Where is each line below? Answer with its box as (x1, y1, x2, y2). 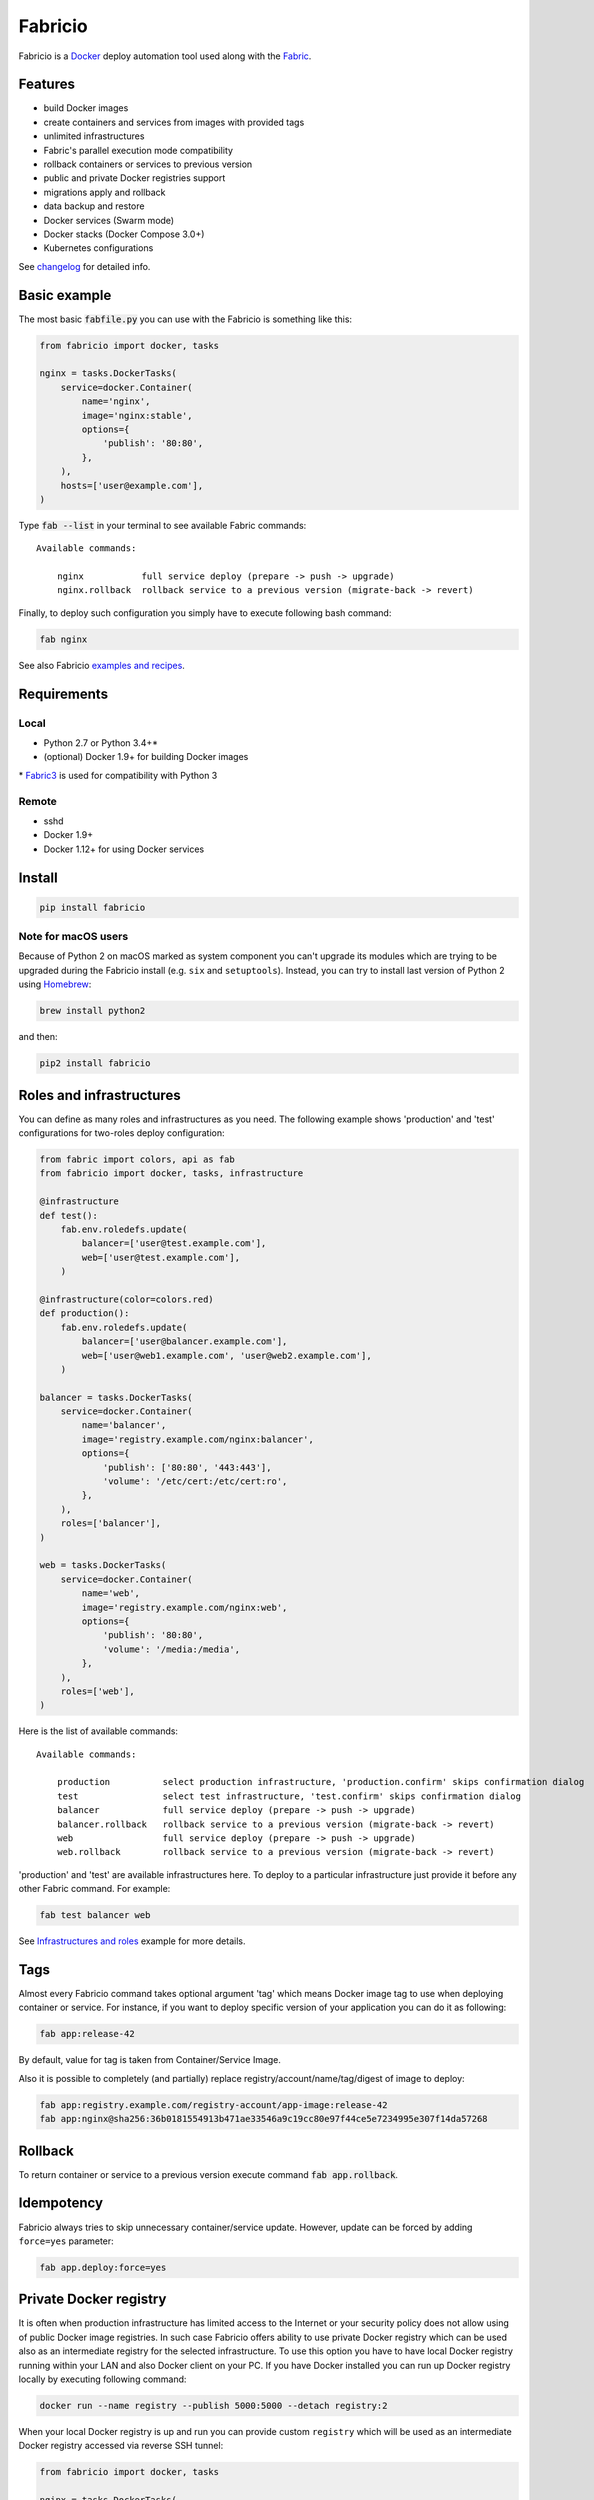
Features (18, 76, 75, 93)
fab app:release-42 (39, 2028, 135, 2040)
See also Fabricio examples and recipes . (18, 659, 185, 671)
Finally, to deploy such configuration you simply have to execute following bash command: (18, 606, 392, 619)
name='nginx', (81, 396, 151, 407)
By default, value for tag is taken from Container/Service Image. (18, 2054, 282, 2066)
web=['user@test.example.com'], (81, 1251, 240, 1263)
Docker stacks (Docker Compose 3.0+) (43, 228, 205, 240)
